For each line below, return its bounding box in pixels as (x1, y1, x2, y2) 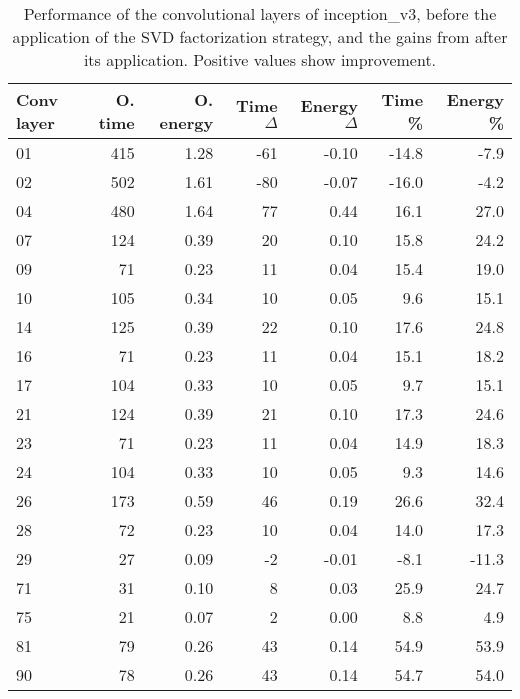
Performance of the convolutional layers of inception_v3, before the (23, 2, 497, 25)
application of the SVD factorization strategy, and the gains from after (12, 25, 508, 48)
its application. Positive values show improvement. (83, 48, 437, 71)
